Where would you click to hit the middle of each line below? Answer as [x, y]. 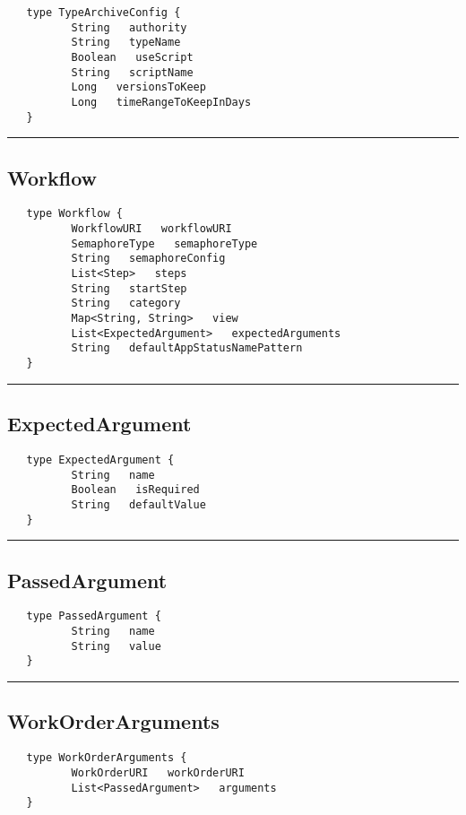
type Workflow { [74, 214]
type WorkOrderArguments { [107, 758]
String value [116, 646]
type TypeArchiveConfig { [104, 13]
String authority [129, 27]
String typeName [126, 43]
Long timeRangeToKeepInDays [161, 102]
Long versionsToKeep [138, 87]
